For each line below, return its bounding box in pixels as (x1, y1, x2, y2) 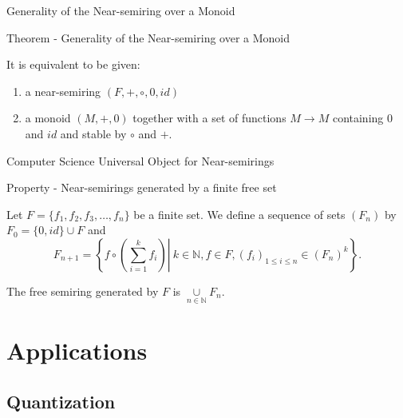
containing (332, 109, 384, 126)
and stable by (60, 125, 127, 141)
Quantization (6, 388, 116, 413)
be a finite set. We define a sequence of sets (133, 205, 346, 222)
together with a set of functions (132, 109, 286, 126)
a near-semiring (25, 82, 101, 99)
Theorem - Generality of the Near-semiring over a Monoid (6, 29, 290, 46)
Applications (6, 334, 148, 367)
